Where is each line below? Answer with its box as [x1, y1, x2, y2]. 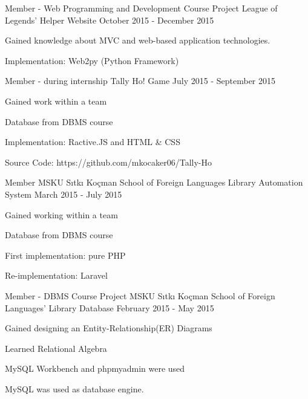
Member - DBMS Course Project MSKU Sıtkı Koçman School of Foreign [5, 289, 275, 302]
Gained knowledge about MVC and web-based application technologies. [5, 34, 270, 47]
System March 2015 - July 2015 [5, 187, 122, 200]
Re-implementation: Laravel [5, 269, 108, 282]
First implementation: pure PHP [5, 248, 126, 261]
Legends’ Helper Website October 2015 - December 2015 [5, 13, 214, 26]
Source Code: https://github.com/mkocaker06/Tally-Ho [5, 155, 212, 168]
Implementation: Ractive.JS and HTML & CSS [5, 135, 180, 148]
